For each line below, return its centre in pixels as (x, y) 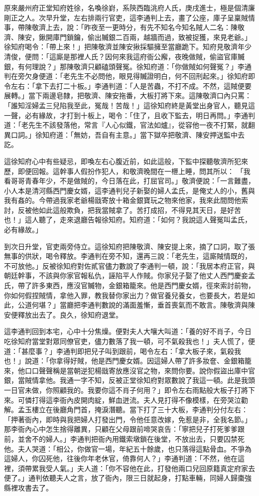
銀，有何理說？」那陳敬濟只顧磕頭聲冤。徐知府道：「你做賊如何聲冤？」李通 (128, 66)
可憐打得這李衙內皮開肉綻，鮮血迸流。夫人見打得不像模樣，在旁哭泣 (129, 400)
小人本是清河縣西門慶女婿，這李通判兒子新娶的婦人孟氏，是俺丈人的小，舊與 (129, 190)
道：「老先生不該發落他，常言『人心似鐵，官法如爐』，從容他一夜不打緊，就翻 (129, 125)
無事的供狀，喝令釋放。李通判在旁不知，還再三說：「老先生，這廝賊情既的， (128, 256)
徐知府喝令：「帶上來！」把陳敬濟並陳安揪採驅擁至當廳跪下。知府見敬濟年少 (128, 47)
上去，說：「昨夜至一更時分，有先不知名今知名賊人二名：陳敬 (145, 27)
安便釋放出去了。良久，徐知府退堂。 (63, 314)
